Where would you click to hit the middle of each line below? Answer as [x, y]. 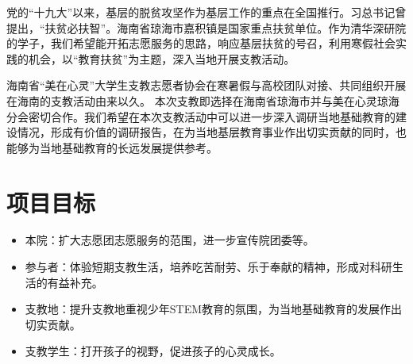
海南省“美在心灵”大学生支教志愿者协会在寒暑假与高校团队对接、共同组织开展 [206, 85]
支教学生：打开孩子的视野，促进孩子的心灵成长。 [153, 351]
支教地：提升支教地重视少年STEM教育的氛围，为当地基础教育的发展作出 [214, 309]
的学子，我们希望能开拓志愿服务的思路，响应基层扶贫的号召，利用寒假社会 [201, 43]
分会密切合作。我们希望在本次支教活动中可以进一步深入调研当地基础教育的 [201, 116]
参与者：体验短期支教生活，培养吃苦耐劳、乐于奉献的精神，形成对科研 [208, 267]
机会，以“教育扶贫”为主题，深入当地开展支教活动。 [162, 58]
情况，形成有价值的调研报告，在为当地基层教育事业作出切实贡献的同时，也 [212, 132]
